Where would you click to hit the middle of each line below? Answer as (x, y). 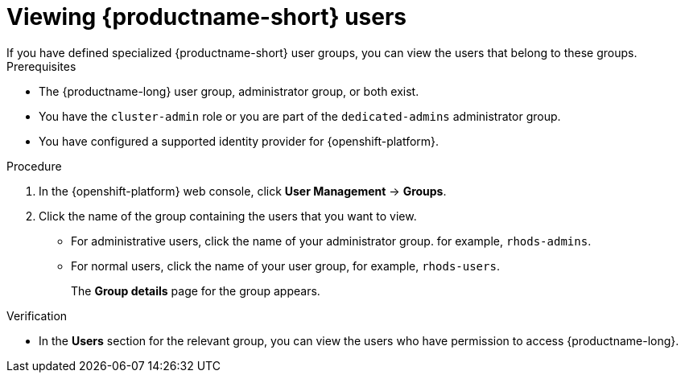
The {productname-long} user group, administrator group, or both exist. (229, 91)
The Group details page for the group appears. (196, 290)
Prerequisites (41, 66)
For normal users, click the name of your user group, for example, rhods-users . (285, 266)
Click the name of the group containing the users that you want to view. (228, 216)
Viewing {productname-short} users (207, 17)
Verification (37, 315)
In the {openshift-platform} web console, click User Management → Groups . (243, 191)
